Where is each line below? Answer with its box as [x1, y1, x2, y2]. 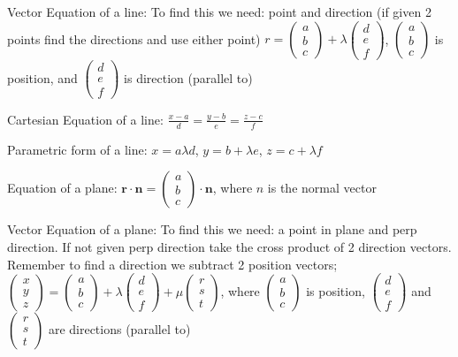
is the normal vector [267, 178, 377, 197]
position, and [7, 68, 78, 87]
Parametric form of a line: [7, 140, 148, 158]
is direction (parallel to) [124, 68, 253, 87]
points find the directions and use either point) [7, 29, 261, 48]
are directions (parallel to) [48, 320, 191, 338]
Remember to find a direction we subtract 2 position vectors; [7, 254, 338, 273]
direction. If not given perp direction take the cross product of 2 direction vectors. [7, 237, 452, 255]
